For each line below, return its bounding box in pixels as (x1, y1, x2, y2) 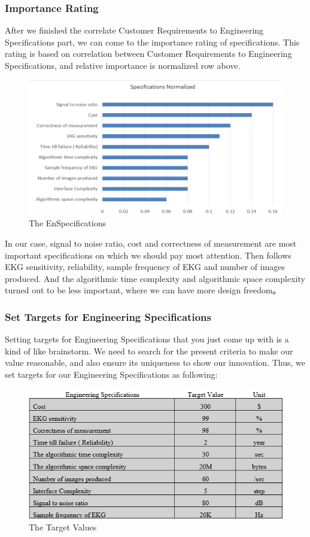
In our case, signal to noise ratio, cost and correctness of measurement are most (5, 237, 297, 250)
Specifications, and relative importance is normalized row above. (5, 59, 241, 71)
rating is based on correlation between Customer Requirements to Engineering (5, 47, 292, 60)
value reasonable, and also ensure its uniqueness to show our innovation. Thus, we (5, 356, 305, 369)
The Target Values (29, 520, 97, 533)
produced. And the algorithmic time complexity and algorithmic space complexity (5, 272, 305, 284)
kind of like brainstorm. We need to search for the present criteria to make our (5, 344, 293, 357)
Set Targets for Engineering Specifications (5, 309, 211, 324)
